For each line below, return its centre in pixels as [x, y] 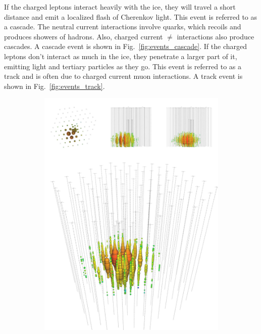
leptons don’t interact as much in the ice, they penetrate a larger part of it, [121, 56]
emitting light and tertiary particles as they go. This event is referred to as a [123, 66]
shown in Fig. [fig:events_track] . [55, 86]
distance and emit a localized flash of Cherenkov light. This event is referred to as [131, 16]
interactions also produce [216, 36]
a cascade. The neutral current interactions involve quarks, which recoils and [123, 27]
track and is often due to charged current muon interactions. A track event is [123, 76]
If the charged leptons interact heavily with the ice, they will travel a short [120, 7]
